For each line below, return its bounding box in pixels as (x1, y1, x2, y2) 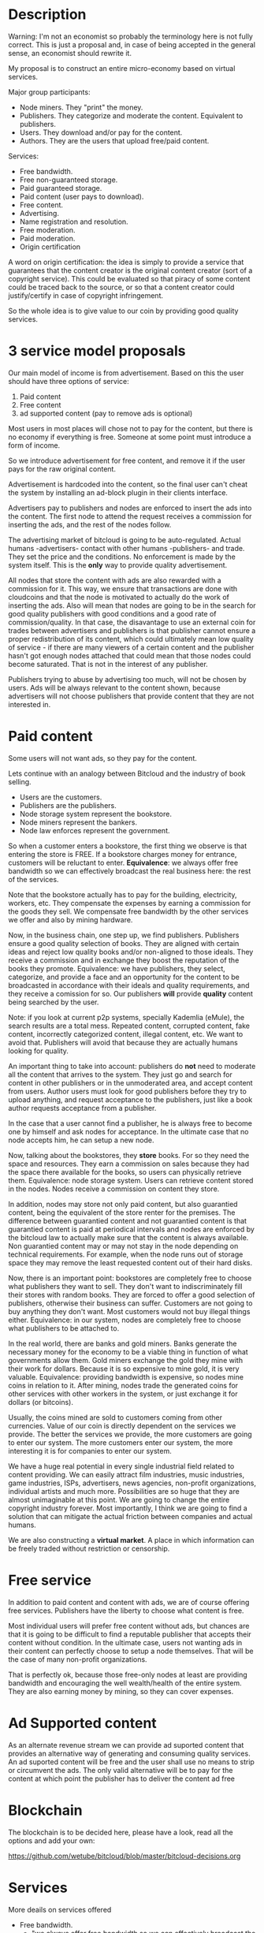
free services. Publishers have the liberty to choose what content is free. (8, 1606, 244, 1615)
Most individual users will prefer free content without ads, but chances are (8, 1621, 250, 1630)
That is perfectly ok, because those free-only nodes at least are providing (8, 1670, 247, 1679)
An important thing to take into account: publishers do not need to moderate (8, 1061, 256, 1071)
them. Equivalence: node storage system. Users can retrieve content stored (8, 1175, 254, 1185)
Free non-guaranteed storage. (19, 175, 118, 184)
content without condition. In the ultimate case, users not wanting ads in (8, 1637, 243, 1647)
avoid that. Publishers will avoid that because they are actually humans (8, 1037, 238, 1047)
